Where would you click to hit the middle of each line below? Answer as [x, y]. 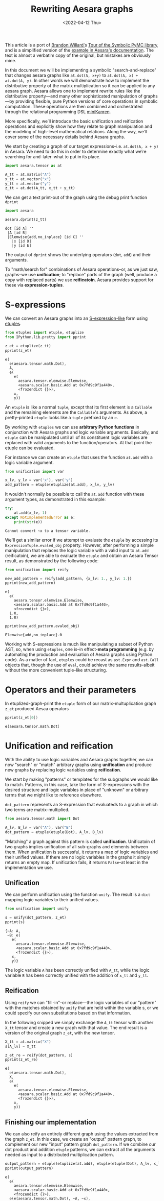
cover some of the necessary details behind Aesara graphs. [65, 137]
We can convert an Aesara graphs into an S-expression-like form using [76, 318]
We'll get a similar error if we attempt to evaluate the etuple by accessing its [82, 540]
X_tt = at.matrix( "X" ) [28, 1042]
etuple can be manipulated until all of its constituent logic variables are [76, 437]
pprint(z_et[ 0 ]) [21, 718]
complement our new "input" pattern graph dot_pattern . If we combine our [81, 1144]
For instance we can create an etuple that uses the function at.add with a [79, 457]
